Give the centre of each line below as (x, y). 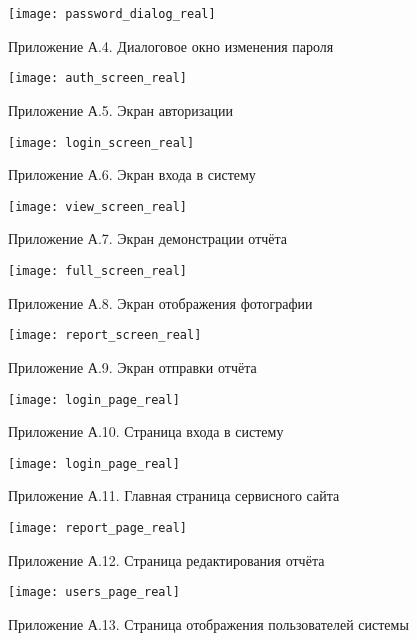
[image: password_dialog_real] (112, 14)
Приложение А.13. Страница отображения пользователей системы (208, 623)
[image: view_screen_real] (97, 206)
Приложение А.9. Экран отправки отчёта (132, 366)
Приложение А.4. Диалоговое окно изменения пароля (171, 45)
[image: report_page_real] (97, 528)
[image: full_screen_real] (97, 271)
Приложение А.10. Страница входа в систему (146, 431)
